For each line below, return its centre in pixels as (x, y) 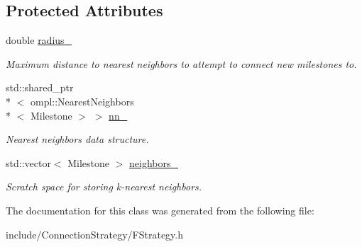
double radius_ (39, 40)
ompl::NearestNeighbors (82, 101)
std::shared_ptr (40, 87)
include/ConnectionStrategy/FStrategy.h (94, 234)
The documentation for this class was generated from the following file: (160, 210)
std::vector (28, 162)
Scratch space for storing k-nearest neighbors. (104, 186)
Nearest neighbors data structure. (77, 139)
